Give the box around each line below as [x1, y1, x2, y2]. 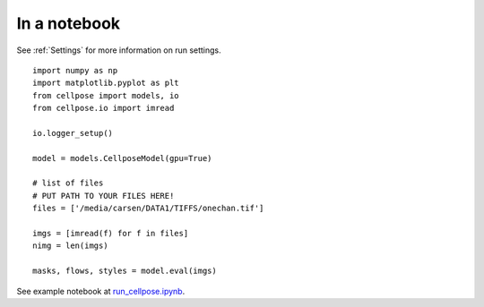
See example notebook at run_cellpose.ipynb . [16, 286, 186, 296]
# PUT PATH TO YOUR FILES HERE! [32, 191, 175, 200]
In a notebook [16, 13, 121, 33]
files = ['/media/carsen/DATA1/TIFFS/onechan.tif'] [32, 203, 264, 214]
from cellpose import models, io [32, 90, 179, 100]
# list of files [32, 178, 104, 188]
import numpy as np [32, 65, 118, 75]
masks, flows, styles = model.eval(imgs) [32, 266, 217, 277]
